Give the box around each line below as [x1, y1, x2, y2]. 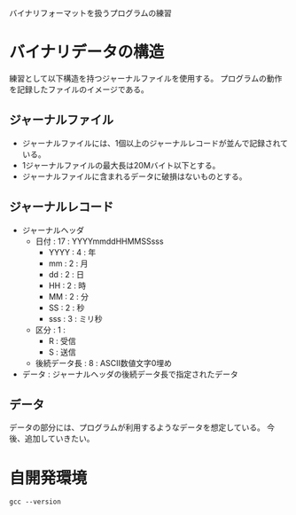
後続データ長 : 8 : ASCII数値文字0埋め [35, 357, 173, 368]
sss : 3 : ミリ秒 [48, 313, 104, 324]
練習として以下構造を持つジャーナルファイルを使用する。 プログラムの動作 [9, 73, 283, 83]
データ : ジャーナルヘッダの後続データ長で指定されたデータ [21, 369, 239, 379]
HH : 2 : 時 [48, 280, 87, 291]
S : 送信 [48, 347, 77, 357]
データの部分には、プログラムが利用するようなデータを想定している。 [9, 422, 266, 433]
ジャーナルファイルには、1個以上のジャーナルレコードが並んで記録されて [21, 137, 288, 148]
